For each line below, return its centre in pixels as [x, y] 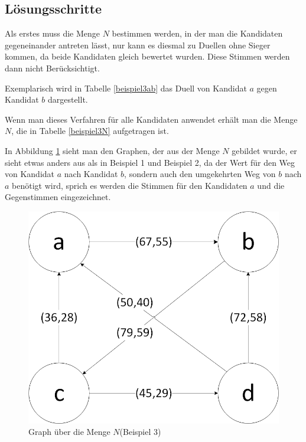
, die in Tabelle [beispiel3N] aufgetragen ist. [90, 131]
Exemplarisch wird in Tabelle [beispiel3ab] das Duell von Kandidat [126, 88]
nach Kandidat [91, 174]
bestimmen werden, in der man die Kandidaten [197, 33]
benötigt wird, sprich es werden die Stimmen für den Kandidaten [130, 185]
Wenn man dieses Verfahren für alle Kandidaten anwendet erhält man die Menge [151, 119]
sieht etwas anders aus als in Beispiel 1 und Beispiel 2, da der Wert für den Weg [150, 162]
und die [271, 185]
